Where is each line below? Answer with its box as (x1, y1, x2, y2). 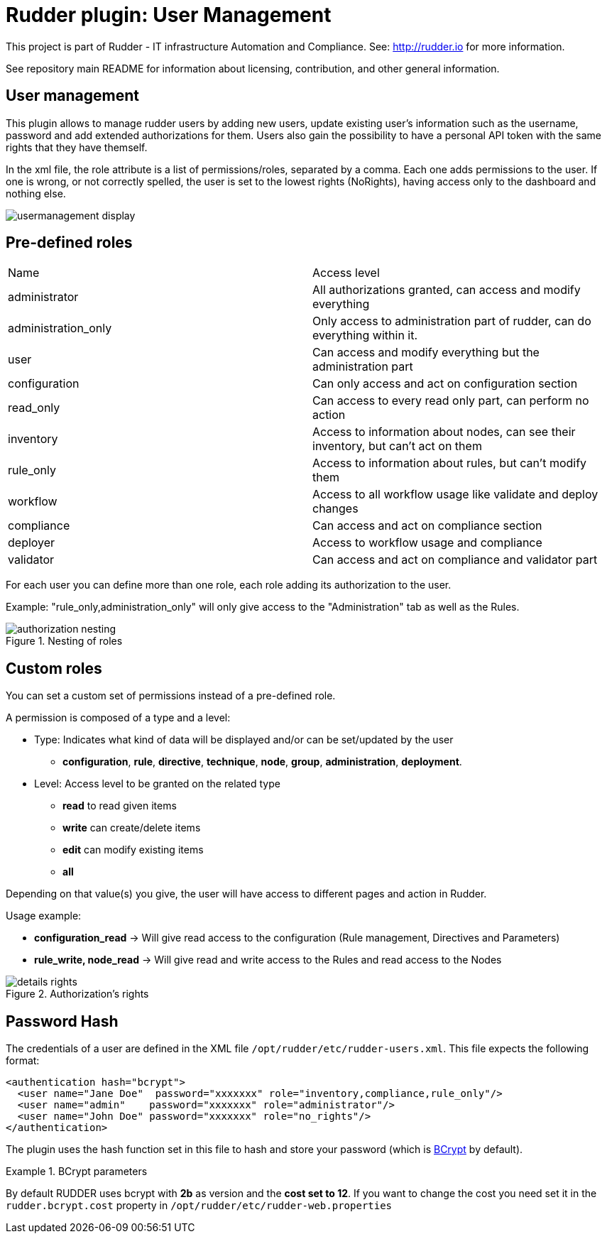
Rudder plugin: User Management (6, 3, 332, 27)
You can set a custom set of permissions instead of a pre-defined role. (6, 689, 336, 702)
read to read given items (62, 799, 177, 812)
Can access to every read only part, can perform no (312, 393, 589, 408)
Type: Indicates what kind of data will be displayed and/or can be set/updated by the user (34, 733, 454, 746)
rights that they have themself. (6, 141, 148, 153)
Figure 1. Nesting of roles (6, 635, 123, 648)
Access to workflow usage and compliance (312, 535, 542, 550)
